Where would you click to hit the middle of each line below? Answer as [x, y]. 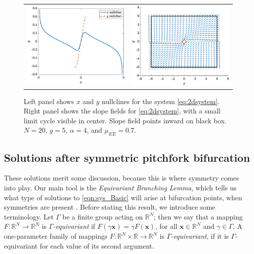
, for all [166, 226]
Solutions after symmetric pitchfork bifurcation [127, 157]
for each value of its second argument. [97, 245]
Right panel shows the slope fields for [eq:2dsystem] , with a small [122, 111]
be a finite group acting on [103, 216]
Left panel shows [49, 101]
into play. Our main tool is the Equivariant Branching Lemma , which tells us [120, 188]
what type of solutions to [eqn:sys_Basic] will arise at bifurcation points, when [123, 197]
